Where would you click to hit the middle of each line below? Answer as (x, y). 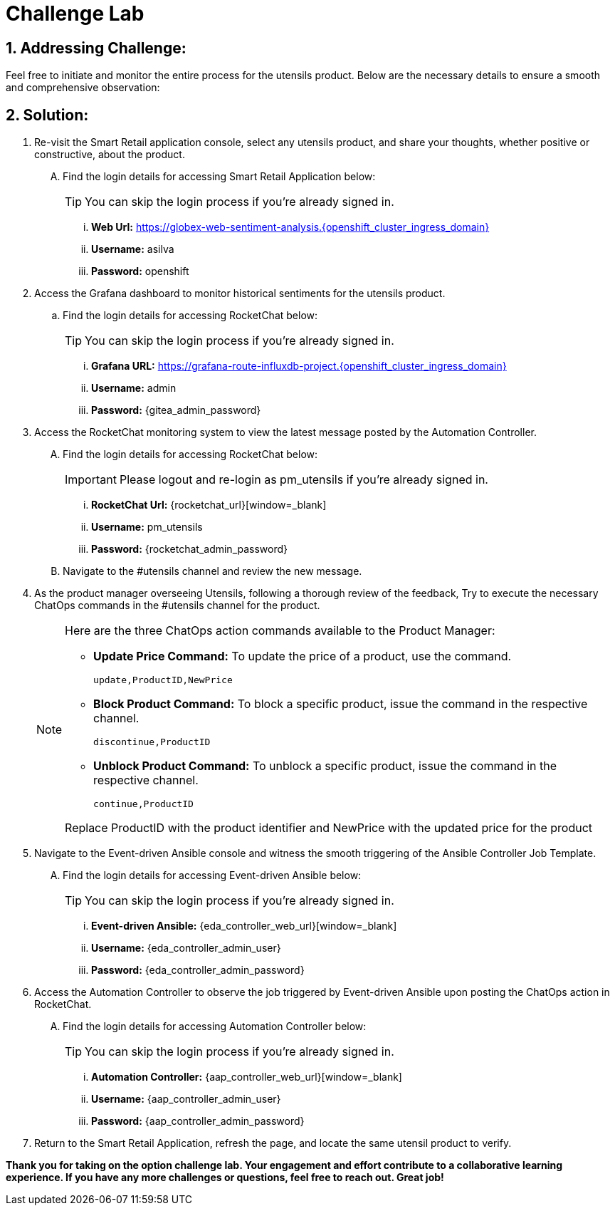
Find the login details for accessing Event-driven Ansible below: (212, 875)
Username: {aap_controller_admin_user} (186, 1099)
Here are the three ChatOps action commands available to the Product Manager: (280, 631)
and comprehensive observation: (83, 88)
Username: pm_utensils (147, 527)
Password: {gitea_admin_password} (176, 410)
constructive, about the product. (110, 155)
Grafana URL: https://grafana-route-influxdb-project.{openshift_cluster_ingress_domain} (299, 366)
